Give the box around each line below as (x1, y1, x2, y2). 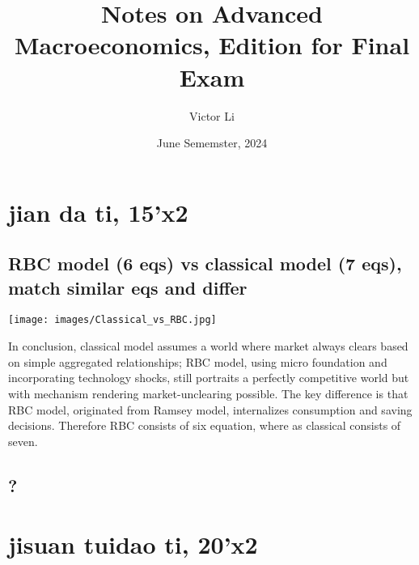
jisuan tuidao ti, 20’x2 (8, 528, 258, 561)
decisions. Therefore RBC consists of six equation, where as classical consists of (8, 417, 401, 434)
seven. (8, 432, 38, 449)
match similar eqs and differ (8, 274, 248, 299)
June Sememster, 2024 (156, 134, 268, 151)
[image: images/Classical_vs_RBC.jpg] (8, 314, 217, 326)
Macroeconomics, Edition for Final (14, 28, 410, 62)
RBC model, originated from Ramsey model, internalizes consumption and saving (8, 401, 413, 418)
